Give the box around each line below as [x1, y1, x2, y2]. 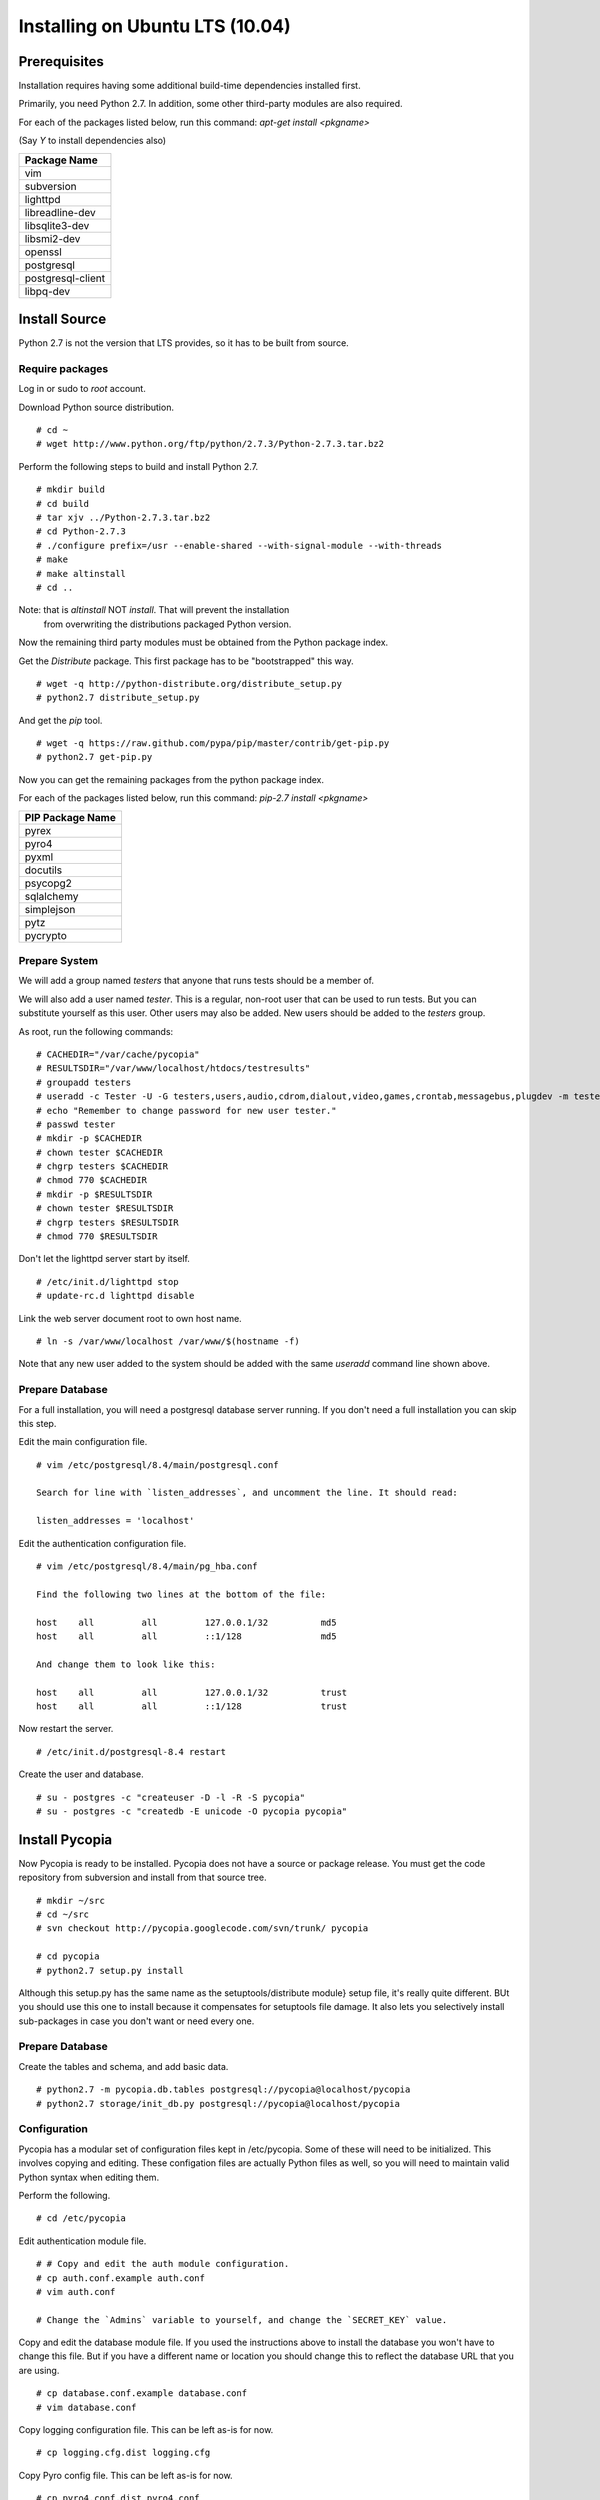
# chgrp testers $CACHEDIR [36, 1161, 169, 1172]
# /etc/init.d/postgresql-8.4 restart [36, 1746, 227, 1757]
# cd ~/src [36, 1908, 90, 1920]
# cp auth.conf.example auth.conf [36, 2272, 205, 2284]
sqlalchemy [24, 889, 79, 903]
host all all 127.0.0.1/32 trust [36, 1686, 348, 1698]
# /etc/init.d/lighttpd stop [36, 1276, 179, 1287]
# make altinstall [36, 568, 127, 579]
